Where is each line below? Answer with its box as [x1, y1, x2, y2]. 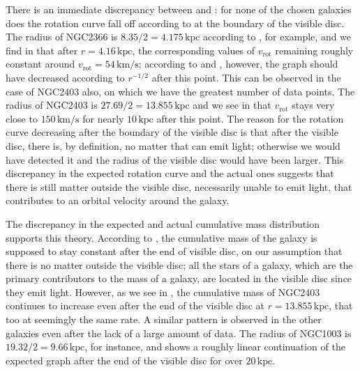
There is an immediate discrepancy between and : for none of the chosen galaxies [6, 2, 352, 16]
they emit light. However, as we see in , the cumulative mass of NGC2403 [6, 284, 320, 299]
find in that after [6, 42, 78, 57]
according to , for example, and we [203, 29, 352, 44]
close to [6, 111, 38, 125]
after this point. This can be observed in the [151, 70, 341, 84]
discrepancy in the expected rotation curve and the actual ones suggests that [6, 166, 334, 180]
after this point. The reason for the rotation [156, 111, 344, 125]
